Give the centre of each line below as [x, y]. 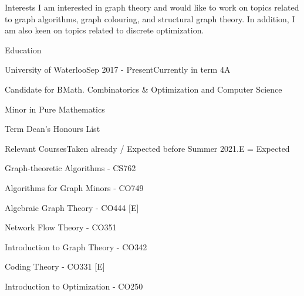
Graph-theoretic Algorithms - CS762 [70, 168]
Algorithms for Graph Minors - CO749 [74, 187]
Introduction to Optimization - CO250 [74, 286]
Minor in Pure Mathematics [55, 109]
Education [23, 50]
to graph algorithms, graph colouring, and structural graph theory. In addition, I [150, 18]
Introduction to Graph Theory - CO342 [76, 246]
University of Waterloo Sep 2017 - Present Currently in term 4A [118, 69]
